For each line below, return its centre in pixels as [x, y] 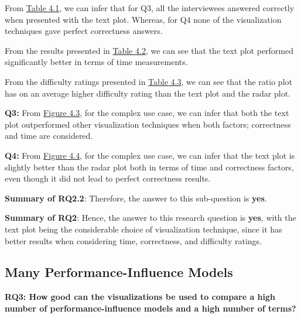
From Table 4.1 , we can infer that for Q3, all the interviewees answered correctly [150, 8]
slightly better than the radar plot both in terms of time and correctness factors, [149, 167]
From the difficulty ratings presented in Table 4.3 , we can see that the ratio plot [148, 81]
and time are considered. [49, 136]
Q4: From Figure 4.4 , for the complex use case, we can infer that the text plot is [150, 155]
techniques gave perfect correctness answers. [84, 31]
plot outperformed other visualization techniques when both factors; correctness [148, 124]
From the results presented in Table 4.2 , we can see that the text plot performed [149, 50]
